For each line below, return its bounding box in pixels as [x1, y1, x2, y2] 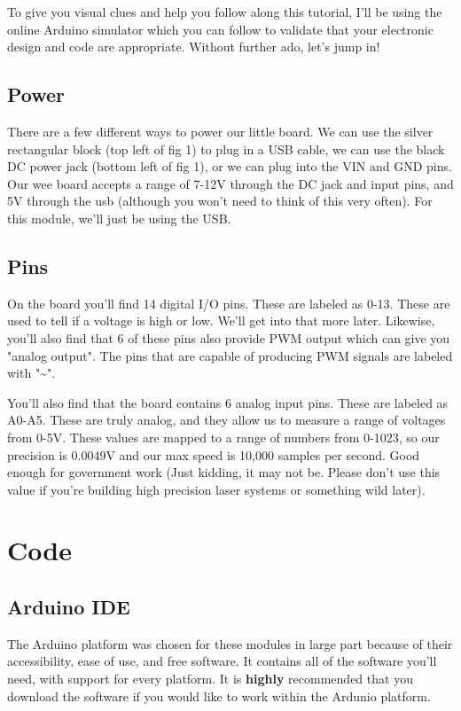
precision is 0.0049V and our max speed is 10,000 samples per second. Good [7, 445, 420, 464]
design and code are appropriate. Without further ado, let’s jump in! [7, 37, 380, 56]
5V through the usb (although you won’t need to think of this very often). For [7, 191, 433, 210]
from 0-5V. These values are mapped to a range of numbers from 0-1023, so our [7, 427, 440, 446]
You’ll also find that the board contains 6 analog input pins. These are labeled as [7, 393, 449, 411]
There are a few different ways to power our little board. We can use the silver [7, 121, 434, 140]
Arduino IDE [7, 593, 130, 621]
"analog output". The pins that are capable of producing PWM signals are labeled [7, 346, 453, 364]
